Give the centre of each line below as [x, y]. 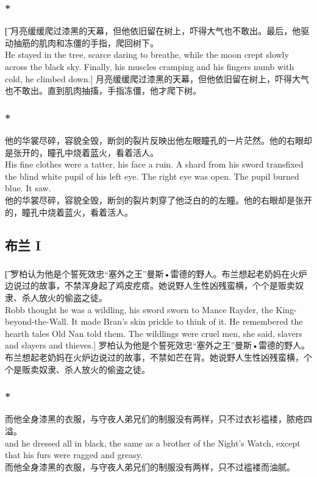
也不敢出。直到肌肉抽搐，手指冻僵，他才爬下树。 [103, 90]
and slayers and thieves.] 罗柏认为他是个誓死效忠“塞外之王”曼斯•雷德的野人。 [157, 345]
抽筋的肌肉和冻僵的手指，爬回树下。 [86, 42]
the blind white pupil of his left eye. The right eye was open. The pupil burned [152, 176]
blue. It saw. [28, 188]
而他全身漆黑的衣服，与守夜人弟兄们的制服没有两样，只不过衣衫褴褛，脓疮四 [158, 419]
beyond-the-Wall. [37, 321]
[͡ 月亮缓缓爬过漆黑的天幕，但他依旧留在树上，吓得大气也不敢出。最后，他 [153, 31]
